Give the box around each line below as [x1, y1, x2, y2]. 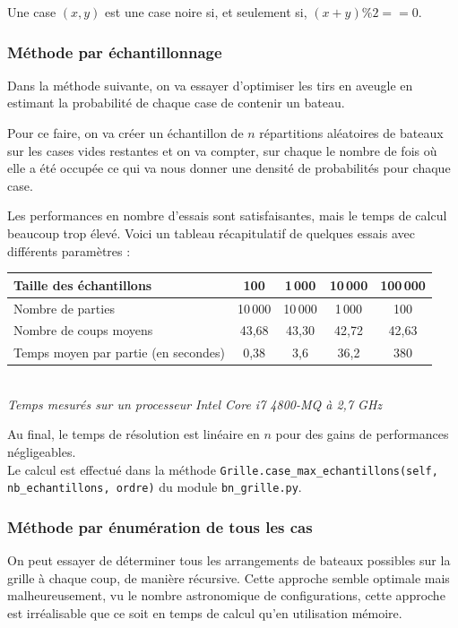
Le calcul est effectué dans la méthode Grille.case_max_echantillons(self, [7, 460, 438, 478]
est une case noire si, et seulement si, [105, 3, 307, 21]
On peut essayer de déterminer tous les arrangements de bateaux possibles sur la [7, 551, 451, 570]
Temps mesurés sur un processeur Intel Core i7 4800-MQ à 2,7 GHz [7, 394, 383, 413]
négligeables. [7, 443, 76, 461]
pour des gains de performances [275, 425, 449, 443]
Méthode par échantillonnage [7, 40, 222, 63]
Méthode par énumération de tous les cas [7, 515, 313, 538]
